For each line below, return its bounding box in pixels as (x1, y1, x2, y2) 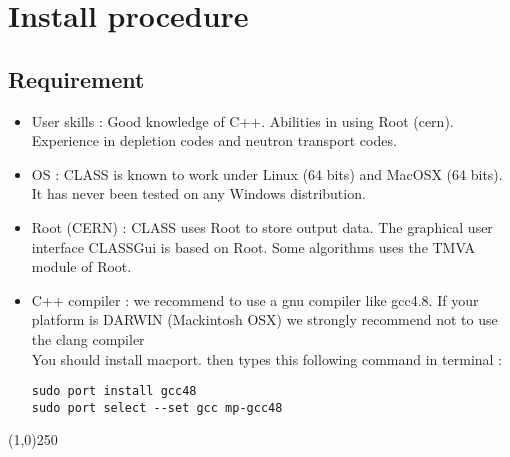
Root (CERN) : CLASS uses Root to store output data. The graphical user (31, 216, 493, 237)
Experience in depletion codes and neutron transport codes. (31, 130, 397, 151)
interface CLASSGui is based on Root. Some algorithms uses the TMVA (31, 236, 475, 257)
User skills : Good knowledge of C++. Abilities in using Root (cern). (31, 110, 454, 131)
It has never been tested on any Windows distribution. (31, 183, 366, 204)
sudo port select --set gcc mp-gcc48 (31, 400, 283, 415)
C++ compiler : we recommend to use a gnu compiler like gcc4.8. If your (31, 289, 479, 310)
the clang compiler (31, 328, 145, 349)
